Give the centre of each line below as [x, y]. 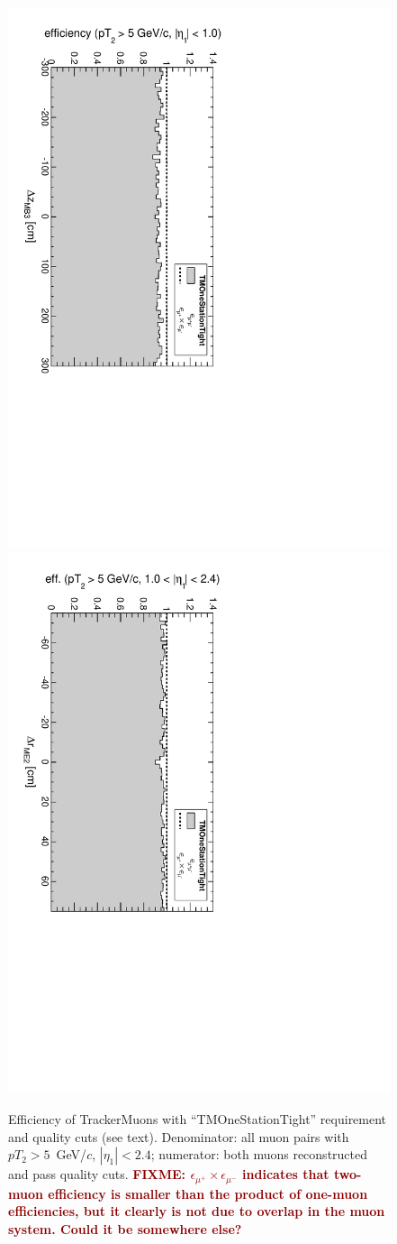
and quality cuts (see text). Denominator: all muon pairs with [179, 1136]
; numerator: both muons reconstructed [259, 1154]
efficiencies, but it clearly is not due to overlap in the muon [197, 1211]
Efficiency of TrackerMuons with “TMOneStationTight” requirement [198, 1119]
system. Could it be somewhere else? [125, 1228]
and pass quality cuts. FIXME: [97, 1174]
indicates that [286, 1174]
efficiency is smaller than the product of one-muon [208, 1193]
